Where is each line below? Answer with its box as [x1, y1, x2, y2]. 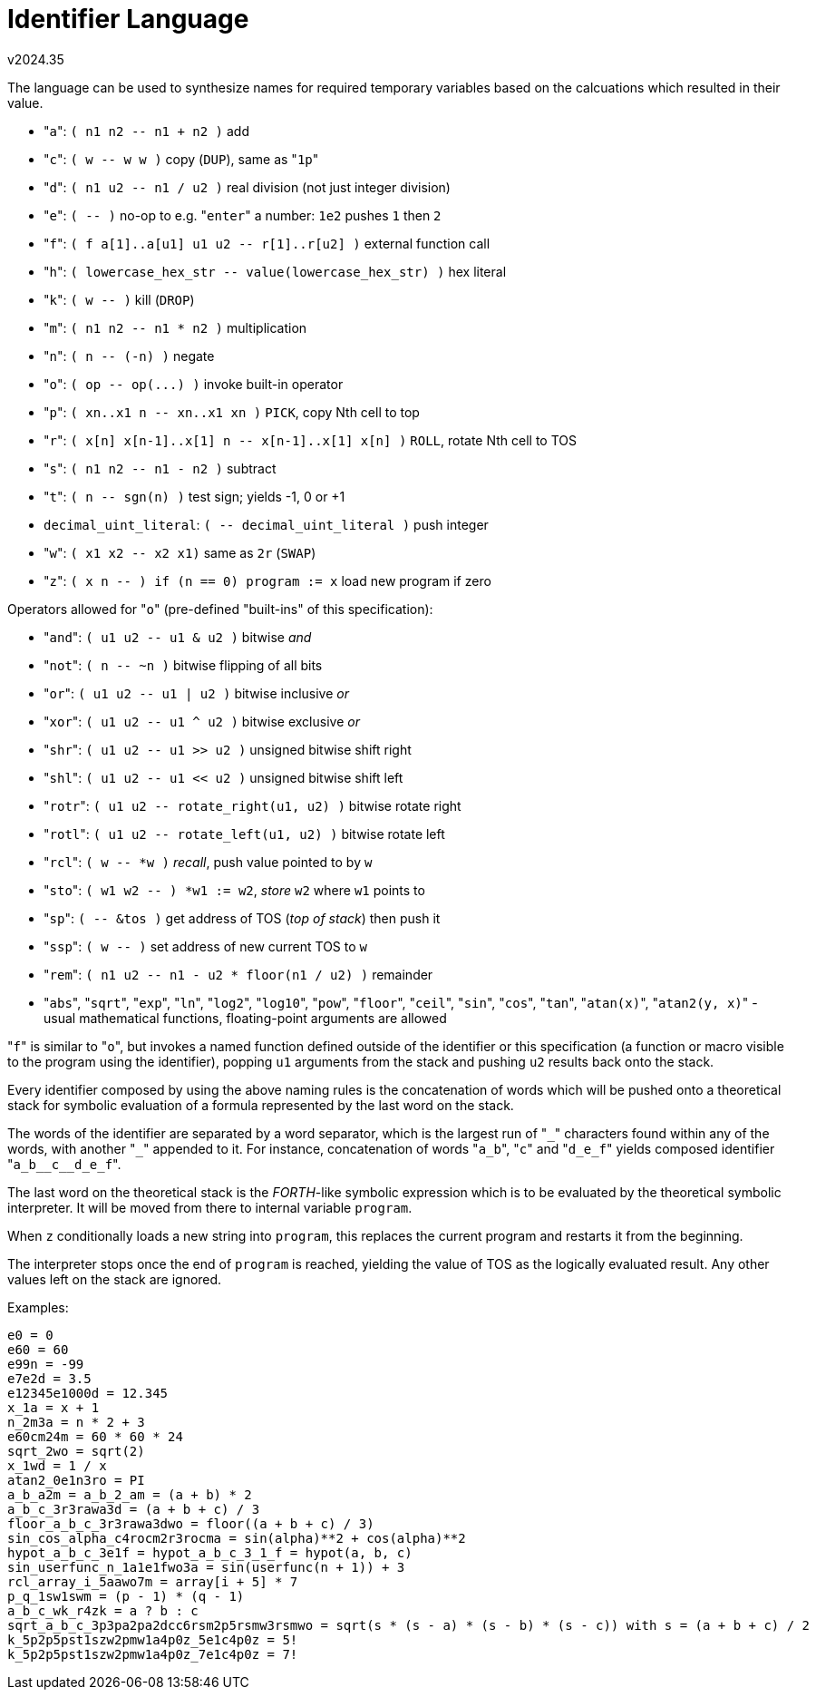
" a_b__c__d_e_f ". [7, 1156, 121, 1172]
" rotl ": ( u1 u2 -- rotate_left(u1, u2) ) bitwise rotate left [44, 825, 445, 842]
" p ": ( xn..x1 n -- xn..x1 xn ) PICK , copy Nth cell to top [44, 404, 420, 420]
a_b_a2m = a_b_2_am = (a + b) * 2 [7, 1487, 252, 1502]
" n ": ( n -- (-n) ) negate [44, 347, 215, 364]
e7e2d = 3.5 [7, 1370, 92, 1386]
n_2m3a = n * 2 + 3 [7, 1414, 145, 1429]
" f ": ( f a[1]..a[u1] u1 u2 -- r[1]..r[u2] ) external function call [44, 235, 491, 251]
